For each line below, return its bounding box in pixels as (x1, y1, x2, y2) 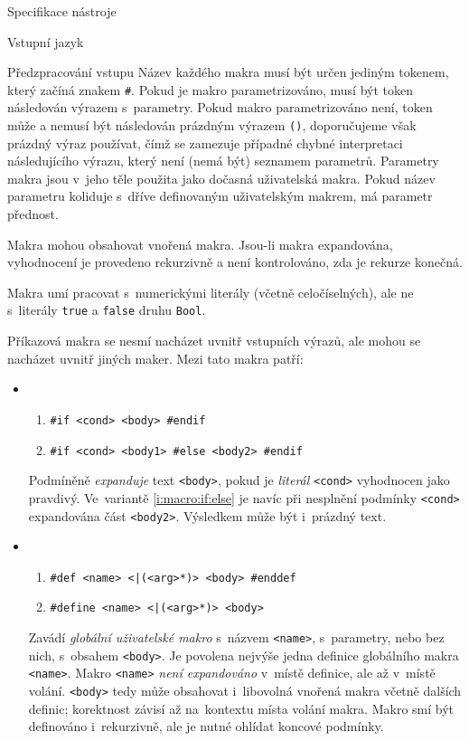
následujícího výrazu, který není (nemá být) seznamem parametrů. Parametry (7, 151, 439, 170)
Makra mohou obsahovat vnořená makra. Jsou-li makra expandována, (7, 234, 393, 253)
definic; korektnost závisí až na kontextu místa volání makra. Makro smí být (28, 698, 454, 717)
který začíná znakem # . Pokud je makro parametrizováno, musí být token (7, 80, 413, 99)
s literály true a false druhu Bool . (7, 300, 206, 319)
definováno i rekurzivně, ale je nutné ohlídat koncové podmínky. (28, 717, 384, 736)
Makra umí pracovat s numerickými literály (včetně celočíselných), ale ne (7, 282, 414, 301)
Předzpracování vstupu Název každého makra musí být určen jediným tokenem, (7, 62, 449, 81)
